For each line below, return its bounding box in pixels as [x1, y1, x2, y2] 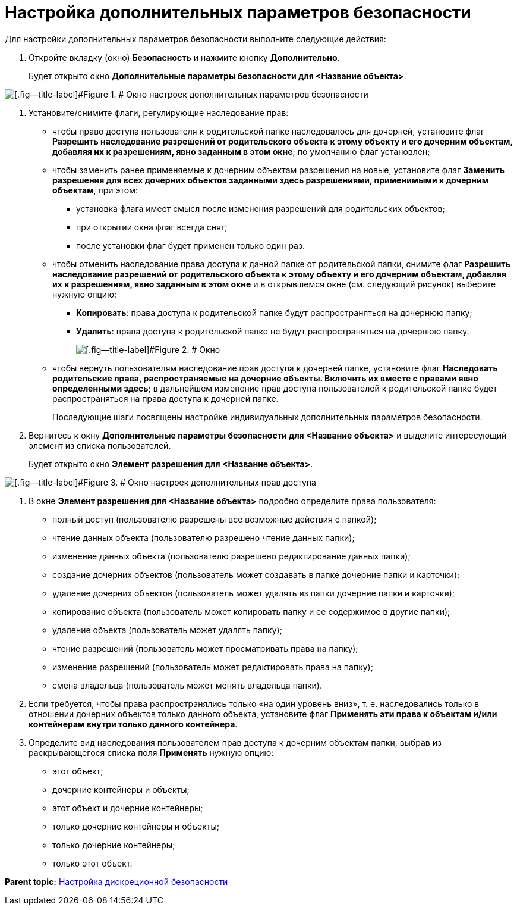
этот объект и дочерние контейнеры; [52, 802, 203, 813]
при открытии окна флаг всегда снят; [76, 221, 228, 232]
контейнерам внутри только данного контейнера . [29, 718, 238, 729]
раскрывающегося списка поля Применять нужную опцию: [29, 747, 274, 758]
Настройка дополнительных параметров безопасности [5, 2, 471, 23]
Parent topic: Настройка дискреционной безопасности [5, 876, 228, 887]
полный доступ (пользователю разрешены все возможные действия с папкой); [52, 514, 377, 524]
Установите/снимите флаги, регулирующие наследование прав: [29, 107, 289, 118]
